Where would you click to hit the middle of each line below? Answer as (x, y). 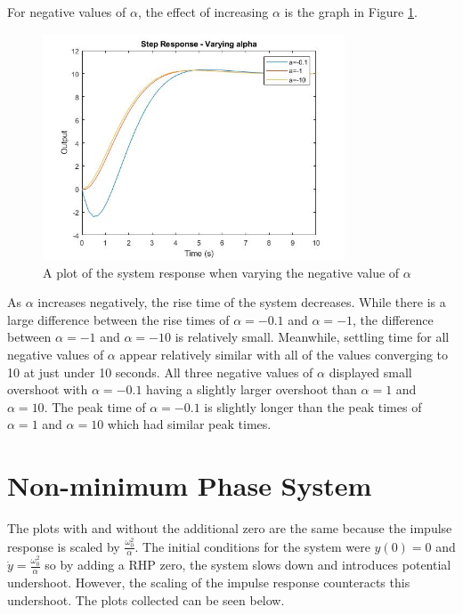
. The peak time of (95, 406)
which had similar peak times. (189, 424)
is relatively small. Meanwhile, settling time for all (312, 337)
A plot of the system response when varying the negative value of (221, 272)
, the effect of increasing (203, 12)
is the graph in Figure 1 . (351, 12)
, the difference (393, 319)
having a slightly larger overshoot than (252, 389)
